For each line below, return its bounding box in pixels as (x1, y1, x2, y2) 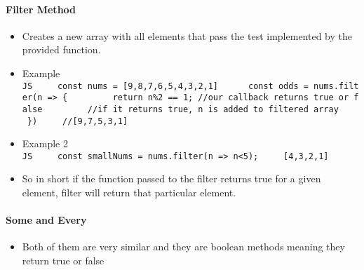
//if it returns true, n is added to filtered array (87, 104, 339, 114)
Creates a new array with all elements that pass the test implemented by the (22, 28, 352, 43)
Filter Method (6, 1, 76, 16)
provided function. (22, 42, 101, 57)
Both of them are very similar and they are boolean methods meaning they (22, 239, 345, 254)
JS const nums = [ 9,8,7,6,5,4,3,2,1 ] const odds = (22, 81, 309, 91)
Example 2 (22, 136, 68, 151)
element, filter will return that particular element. (22, 185, 236, 200)
